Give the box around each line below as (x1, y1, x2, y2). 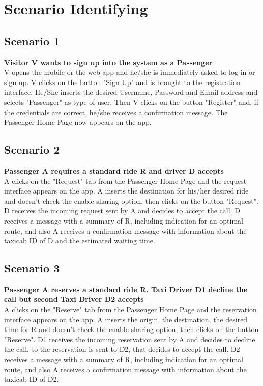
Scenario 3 (4, 260, 60, 276)
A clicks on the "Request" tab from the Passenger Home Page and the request (4, 175, 247, 186)
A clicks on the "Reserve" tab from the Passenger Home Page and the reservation (4, 304, 257, 315)
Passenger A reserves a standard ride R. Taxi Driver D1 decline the (4, 284, 248, 294)
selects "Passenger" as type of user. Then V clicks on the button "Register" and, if (4, 96, 258, 107)
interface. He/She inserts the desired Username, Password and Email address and (4, 87, 258, 97)
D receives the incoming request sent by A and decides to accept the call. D (4, 205, 240, 216)
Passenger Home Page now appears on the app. (4, 117, 152, 127)
